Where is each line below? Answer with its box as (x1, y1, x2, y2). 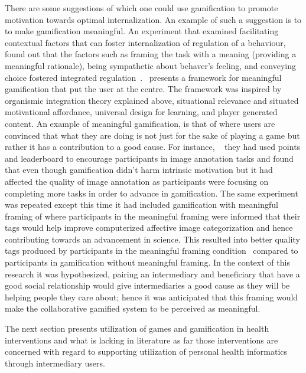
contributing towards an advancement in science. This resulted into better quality (5, 233, 300, 245)
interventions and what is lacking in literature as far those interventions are (5, 333, 278, 346)
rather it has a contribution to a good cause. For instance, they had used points (5, 140, 301, 153)
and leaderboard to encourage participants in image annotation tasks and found (5, 152, 294, 164)
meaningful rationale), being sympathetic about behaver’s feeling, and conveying (5, 59, 297, 71)
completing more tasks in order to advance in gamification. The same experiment (5, 186, 298, 199)
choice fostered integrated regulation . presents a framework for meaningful (5, 71, 282, 83)
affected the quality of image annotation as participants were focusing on (5, 175, 269, 187)
